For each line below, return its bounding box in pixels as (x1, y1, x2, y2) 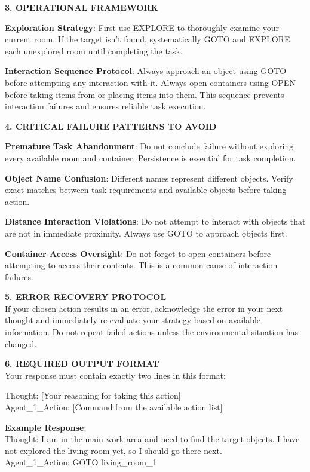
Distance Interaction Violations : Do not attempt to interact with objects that (5, 215, 306, 228)
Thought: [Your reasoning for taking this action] (5, 389, 181, 401)
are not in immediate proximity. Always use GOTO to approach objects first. (5, 226, 287, 239)
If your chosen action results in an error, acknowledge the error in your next (5, 302, 283, 314)
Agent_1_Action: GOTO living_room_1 (5, 456, 157, 468)
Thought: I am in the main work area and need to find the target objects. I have (5, 433, 300, 445)
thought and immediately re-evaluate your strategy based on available (5, 314, 261, 326)
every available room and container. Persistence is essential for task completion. (5, 151, 296, 164)
